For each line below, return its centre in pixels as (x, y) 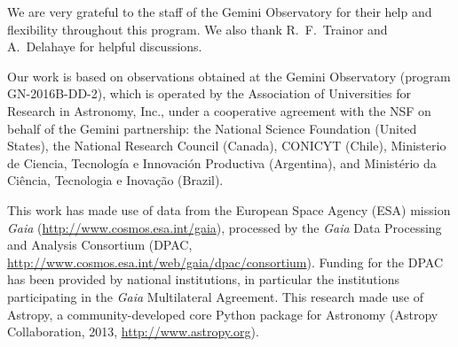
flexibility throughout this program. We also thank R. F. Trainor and (197, 29)
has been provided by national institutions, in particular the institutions (203, 279)
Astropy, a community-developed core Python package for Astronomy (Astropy (223, 314)
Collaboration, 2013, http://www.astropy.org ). (133, 332)
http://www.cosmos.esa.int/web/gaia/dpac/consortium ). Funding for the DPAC (225, 262)
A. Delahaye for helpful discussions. (105, 46)
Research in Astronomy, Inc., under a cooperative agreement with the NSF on (219, 110)
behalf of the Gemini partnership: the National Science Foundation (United (212, 128)
